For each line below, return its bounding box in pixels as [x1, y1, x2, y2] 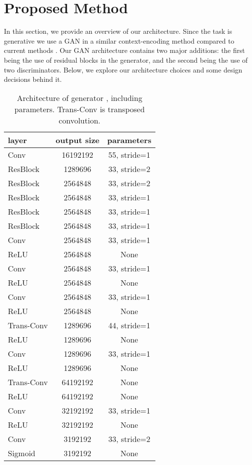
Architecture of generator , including [17, 92, 143, 103]
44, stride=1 [108, 319, 151, 331]
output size [55, 134, 100, 146]
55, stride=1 [108, 148, 151, 160]
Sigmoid [8, 447, 36, 459]
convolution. [58, 114, 101, 126]
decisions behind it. [4, 74, 62, 84]
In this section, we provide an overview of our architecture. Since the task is [4, 26, 232, 36]
